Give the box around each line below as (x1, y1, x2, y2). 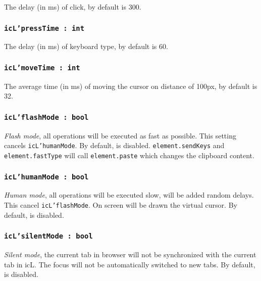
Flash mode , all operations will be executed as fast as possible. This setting (4, 130, 236, 140)
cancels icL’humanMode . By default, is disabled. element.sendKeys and (4, 140, 225, 151)
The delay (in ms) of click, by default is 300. (4, 2, 141, 12)
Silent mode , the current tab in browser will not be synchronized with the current (4, 249, 256, 260)
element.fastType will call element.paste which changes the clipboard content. (4, 150, 254, 160)
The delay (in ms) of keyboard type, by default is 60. (4, 41, 168, 52)
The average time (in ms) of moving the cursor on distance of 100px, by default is (4, 80, 257, 91)
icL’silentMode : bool (4, 232, 93, 241)
